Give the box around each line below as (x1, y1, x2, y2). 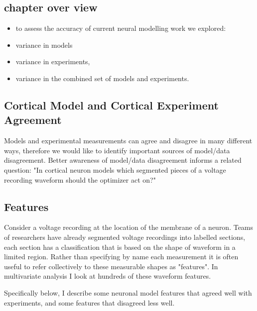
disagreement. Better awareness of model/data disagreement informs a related (4, 155, 242, 165)
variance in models (15, 39, 73, 50)
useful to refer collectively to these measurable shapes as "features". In (4, 261, 218, 271)
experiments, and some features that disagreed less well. (4, 297, 175, 308)
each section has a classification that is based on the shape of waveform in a (4, 241, 236, 252)
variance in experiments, (15, 56, 90, 67)
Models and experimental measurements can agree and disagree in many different (4, 135, 253, 146)
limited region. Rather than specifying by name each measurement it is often (4, 251, 239, 262)
